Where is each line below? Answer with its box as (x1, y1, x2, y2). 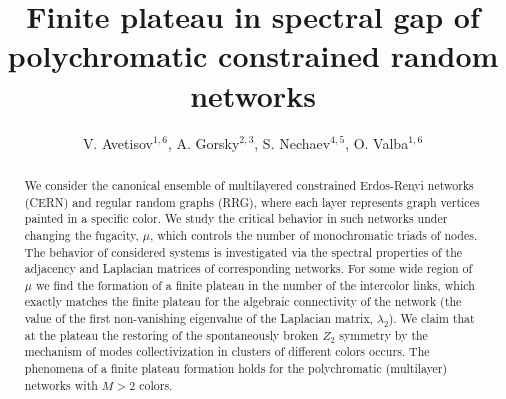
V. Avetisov (82, 132, 153, 153)
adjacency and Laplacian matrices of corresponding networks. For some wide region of (24, 260, 473, 277)
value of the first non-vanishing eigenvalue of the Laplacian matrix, (24, 310, 373, 327)
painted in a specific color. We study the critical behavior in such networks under (24, 210, 448, 227)
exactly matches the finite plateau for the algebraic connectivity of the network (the (24, 293, 462, 310)
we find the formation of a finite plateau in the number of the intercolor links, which (35, 276, 475, 293)
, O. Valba (345, 132, 409, 153)
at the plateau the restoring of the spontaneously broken (24, 326, 319, 343)
